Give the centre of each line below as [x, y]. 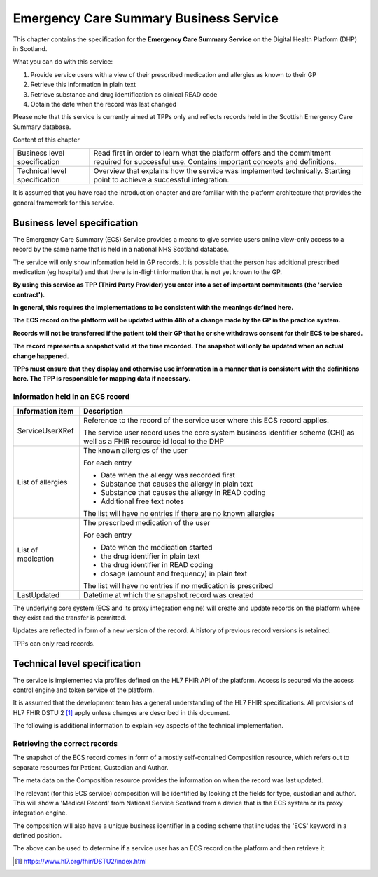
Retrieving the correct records [65, 743]
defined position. [37, 836]
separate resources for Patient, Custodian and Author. [91, 767]
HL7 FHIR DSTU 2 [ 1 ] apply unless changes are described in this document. [122, 712]
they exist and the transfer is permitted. [70, 618]
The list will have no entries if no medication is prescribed [178, 585]
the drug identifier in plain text [150, 556]
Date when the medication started [156, 547]
